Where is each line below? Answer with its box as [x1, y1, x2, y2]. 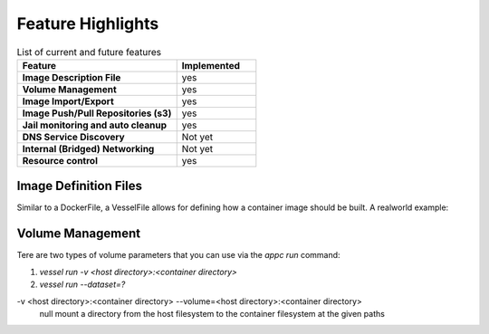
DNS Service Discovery [22, 130, 126, 143]
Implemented [181, 59, 240, 72]
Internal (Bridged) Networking [22, 142, 155, 155]
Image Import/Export [22, 95, 115, 108]
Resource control [22, 154, 99, 167]
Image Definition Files [16, 178, 142, 194]
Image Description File [22, 71, 121, 83]
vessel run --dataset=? [39, 279, 126, 290]
